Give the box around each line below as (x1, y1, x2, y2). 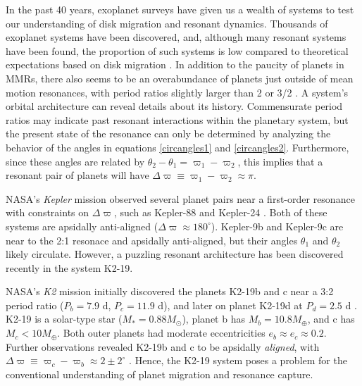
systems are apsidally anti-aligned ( (6, 218, 158, 233)
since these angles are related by (6, 154, 145, 168)
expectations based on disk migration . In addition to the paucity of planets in (6, 57, 344, 72)
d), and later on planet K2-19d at (158, 297, 303, 312)
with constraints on (6, 205, 89, 220)
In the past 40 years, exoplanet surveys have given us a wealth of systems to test (6, 2, 354, 16)
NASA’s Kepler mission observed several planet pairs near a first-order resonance (6, 191, 355, 206)
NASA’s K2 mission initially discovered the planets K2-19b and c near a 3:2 (6, 284, 334, 299)
